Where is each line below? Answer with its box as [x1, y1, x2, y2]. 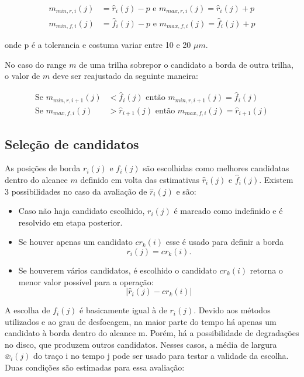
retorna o [250, 264, 283, 276]
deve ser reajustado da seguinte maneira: [52, 70, 198, 82]
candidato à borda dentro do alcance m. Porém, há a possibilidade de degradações [5, 327, 299, 339]
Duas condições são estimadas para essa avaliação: [5, 361, 185, 373]
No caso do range [5, 58, 67, 70]
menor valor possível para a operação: [18, 275, 154, 288]
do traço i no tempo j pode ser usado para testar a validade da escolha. [33, 350, 289, 362]
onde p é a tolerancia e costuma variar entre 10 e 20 [5, 39, 191, 51]
